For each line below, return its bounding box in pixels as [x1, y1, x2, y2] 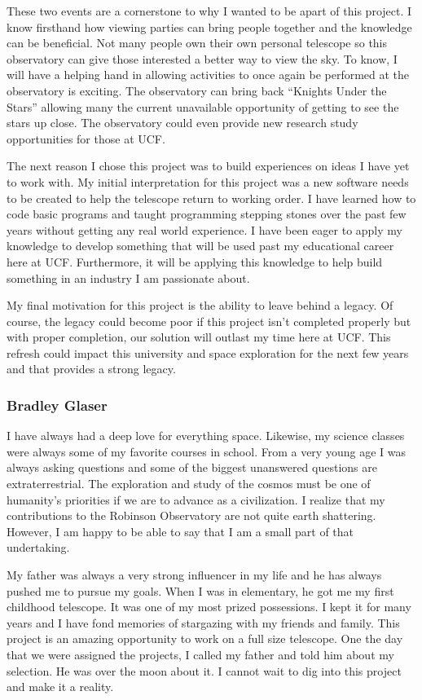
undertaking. [7, 539, 70, 556]
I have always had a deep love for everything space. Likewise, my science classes [7, 427, 405, 444]
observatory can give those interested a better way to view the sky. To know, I [7, 50, 398, 67]
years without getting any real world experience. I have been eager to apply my [7, 221, 402, 238]
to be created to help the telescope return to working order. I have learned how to [7, 189, 416, 206]
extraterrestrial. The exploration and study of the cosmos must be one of [7, 475, 371, 492]
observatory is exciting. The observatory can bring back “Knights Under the [7, 81, 387, 99]
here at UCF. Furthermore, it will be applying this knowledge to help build [7, 253, 383, 270]
